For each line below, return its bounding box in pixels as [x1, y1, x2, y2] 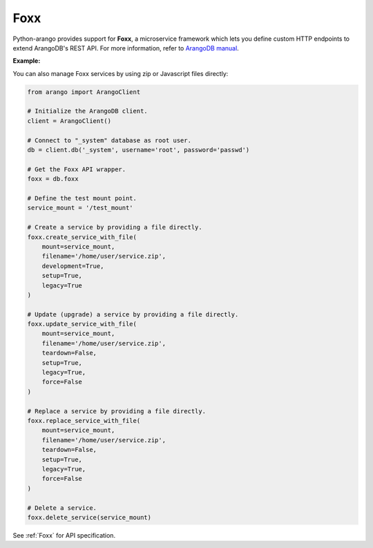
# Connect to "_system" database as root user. [27, 136, 191, 144]
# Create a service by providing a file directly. [27, 223, 203, 232]
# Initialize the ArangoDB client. [27, 107, 148, 115]
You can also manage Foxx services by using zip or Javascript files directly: [12, 69, 229, 77]
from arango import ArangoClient [27, 88, 141, 96]
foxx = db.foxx [27, 175, 79, 183]
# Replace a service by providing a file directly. [27, 407, 207, 415]
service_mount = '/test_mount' [27, 204, 134, 212]
